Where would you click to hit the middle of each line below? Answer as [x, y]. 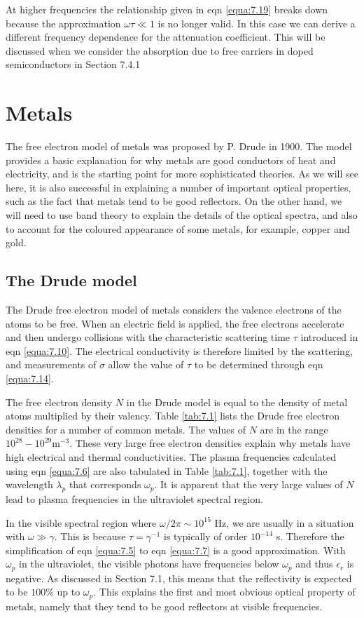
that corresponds [105, 484]
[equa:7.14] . [30, 378]
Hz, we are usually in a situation [284, 522]
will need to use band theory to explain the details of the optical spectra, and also [182, 215]
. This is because [90, 536]
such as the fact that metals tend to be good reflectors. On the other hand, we [174, 201]
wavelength [29, 484]
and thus [314, 564]
